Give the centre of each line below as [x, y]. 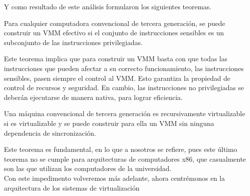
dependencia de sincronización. [50, 133]
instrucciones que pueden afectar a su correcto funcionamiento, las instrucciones [124, 68]
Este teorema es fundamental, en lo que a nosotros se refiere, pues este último [121, 149]
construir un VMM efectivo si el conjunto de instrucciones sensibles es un [114, 33]
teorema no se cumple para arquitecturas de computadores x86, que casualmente [125, 159]
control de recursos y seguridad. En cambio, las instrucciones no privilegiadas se [124, 87]
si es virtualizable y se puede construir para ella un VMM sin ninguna [109, 123]
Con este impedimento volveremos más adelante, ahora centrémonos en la [114, 178]
